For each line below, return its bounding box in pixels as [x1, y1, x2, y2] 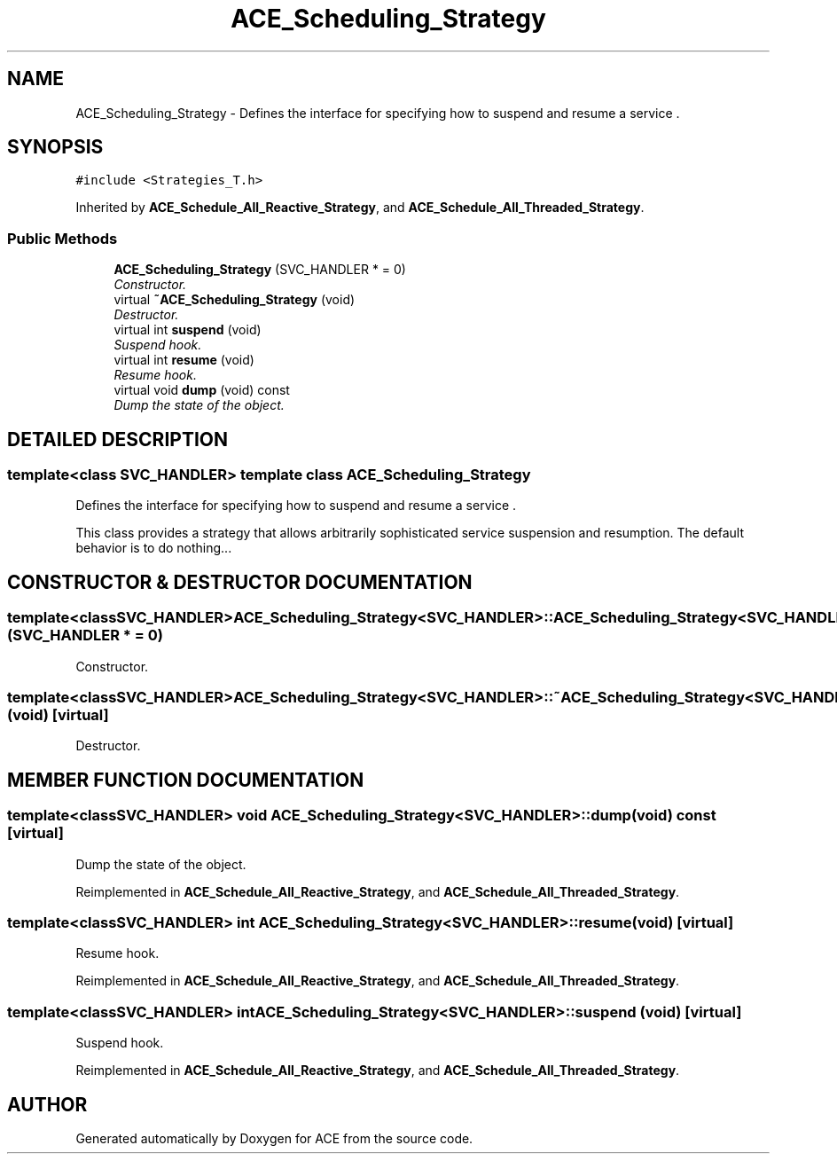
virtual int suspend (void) [113, 322, 262, 338]
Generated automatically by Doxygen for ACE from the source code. [75, 1130, 473, 1146]
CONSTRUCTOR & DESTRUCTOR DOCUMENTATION [7, 570, 473, 593]
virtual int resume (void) [113, 352, 254, 368]
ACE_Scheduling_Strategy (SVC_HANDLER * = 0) [113, 262, 406, 278]
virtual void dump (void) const [113, 382, 290, 398]
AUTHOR [7, 1093, 88, 1116]
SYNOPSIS [7, 136, 104, 159]
